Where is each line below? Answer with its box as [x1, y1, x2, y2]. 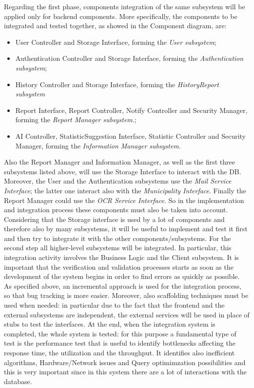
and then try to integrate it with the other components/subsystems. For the [4, 233, 231, 243]
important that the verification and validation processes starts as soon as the [4, 261, 234, 272]
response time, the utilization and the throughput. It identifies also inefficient [4, 348, 235, 357]
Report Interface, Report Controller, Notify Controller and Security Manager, [15, 105, 248, 115]
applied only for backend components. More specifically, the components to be [4, 11, 237, 21]
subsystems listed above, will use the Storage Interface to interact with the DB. [4, 166, 241, 176]
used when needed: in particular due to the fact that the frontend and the [4, 300, 225, 310]
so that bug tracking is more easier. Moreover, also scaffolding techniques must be [4, 290, 249, 300]
